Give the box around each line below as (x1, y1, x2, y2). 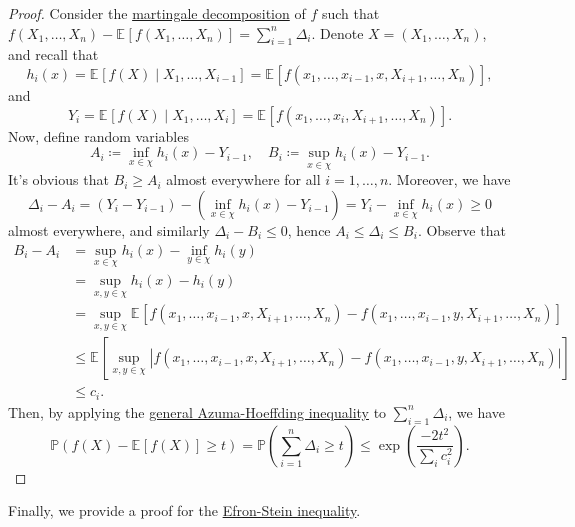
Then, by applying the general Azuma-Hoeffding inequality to (8, 401, 387, 422)
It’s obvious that (8, 169, 109, 190)
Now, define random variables (8, 125, 189, 146)
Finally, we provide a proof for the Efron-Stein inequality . (8, 500, 361, 521)
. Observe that (417, 219, 506, 240)
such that (321, 3, 380, 23)
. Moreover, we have (388, 169, 511, 190)
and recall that (8, 44, 99, 65)
